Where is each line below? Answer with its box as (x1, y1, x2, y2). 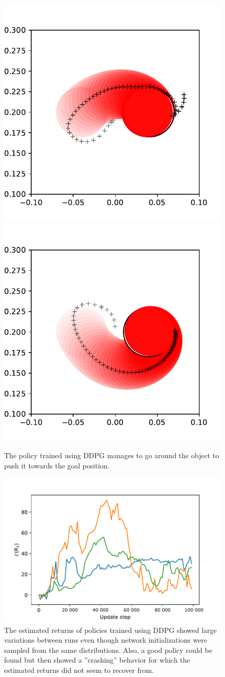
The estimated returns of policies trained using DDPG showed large (4, 624, 217, 635)
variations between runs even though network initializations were (4, 634, 208, 645)
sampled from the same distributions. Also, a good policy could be (4, 644, 212, 655)
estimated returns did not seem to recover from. (4, 665, 154, 675)
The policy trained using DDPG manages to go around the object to (4, 450, 219, 461)
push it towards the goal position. (4, 460, 110, 470)
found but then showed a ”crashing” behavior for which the (4, 654, 190, 665)
